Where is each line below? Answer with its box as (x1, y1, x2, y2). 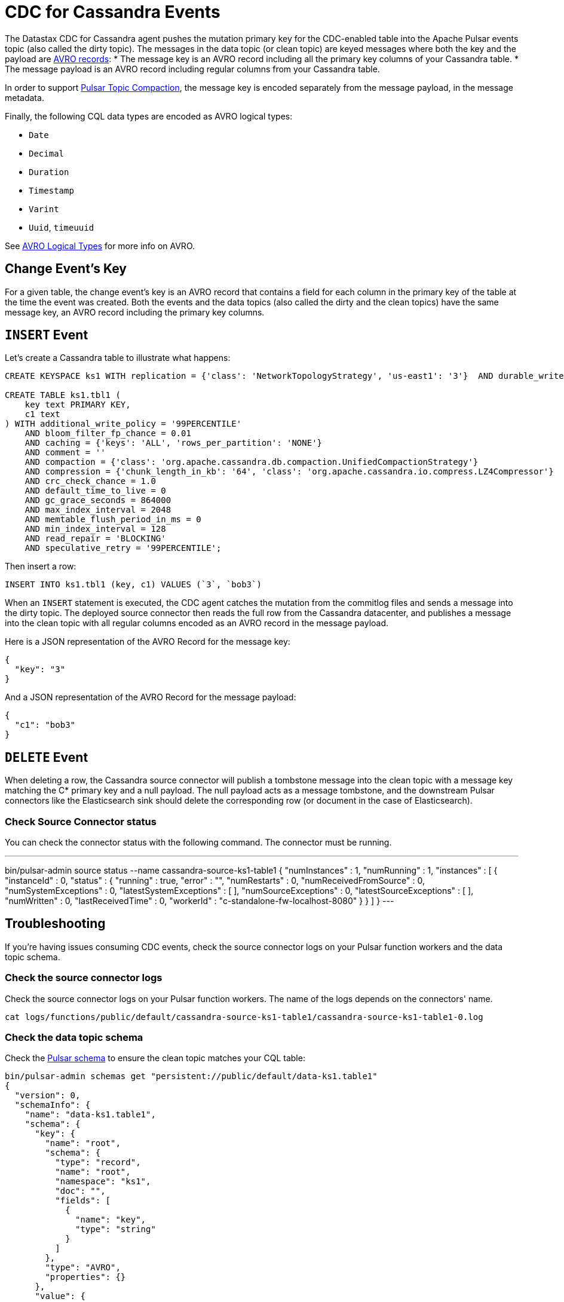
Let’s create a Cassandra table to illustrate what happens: (5, 353, 231, 363)
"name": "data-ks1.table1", (24, 1110, 156, 1120)
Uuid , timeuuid (29, 222, 94, 232)
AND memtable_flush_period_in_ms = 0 (24, 514, 201, 525)
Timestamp (29, 185, 74, 195)
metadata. (5, 92, 44, 103)
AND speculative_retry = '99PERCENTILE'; (24, 543, 222, 553)
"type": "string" (75, 1224, 156, 1234)
